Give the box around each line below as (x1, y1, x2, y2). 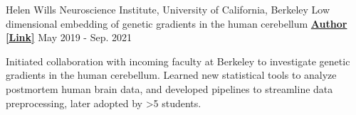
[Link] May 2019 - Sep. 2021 (6, 30, 132, 45)
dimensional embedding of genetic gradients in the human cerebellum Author (6, 16, 347, 31)
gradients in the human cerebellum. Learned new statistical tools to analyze (6, 67, 337, 82)
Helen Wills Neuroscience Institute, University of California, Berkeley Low (6, 2, 330, 16)
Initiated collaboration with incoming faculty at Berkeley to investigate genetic (6, 53, 350, 68)
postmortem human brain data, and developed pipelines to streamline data (6, 81, 333, 96)
